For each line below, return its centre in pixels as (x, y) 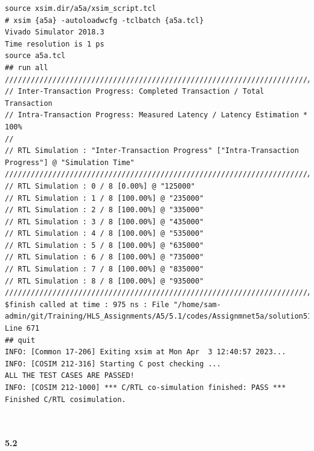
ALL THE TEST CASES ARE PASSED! (70, 376)
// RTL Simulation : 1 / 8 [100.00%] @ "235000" (104, 198)
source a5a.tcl (35, 56)
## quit (20, 340)
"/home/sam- (197, 304)
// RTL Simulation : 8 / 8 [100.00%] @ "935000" (104, 281)
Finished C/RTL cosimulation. (66, 399)
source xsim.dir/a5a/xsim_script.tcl (81, 8)
